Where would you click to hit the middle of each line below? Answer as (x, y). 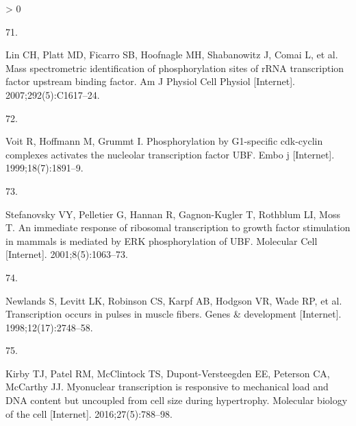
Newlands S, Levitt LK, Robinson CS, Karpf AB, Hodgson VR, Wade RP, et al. (174, 300)
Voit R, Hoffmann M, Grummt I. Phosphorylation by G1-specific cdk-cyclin (164, 141)
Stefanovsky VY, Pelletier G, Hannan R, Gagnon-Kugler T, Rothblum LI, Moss (173, 214)
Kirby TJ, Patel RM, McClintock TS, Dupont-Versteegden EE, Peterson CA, (168, 373)
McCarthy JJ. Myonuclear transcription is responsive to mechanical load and (167, 387)
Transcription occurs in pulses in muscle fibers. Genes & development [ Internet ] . (174, 314)
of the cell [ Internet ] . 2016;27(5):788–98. (89, 413)
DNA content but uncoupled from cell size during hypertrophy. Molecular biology (177, 400)
